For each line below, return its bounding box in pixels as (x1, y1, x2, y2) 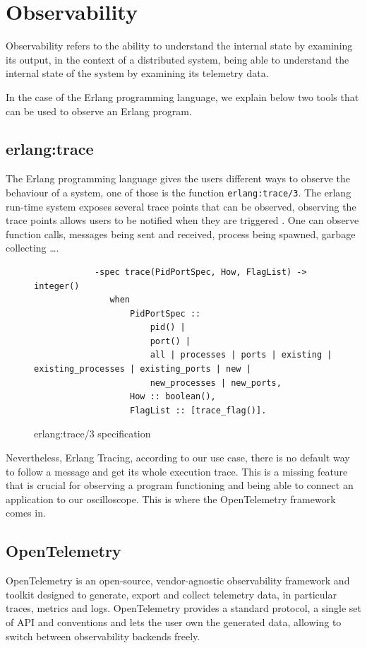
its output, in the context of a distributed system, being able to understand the (6, 52, 349, 66)
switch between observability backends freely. (6, 628, 200, 643)
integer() (34, 281, 80, 291)
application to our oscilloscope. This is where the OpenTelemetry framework (6, 491, 336, 506)
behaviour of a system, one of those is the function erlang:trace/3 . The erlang (6, 184, 351, 199)
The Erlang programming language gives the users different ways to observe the (6, 171, 351, 186)
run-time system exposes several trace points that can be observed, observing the (6, 199, 356, 213)
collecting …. (6, 240, 59, 255)
